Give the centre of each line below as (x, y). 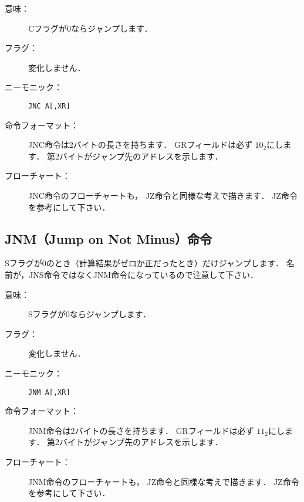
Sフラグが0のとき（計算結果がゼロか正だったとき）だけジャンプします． (144, 263)
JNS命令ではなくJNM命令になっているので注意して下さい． (144, 274)
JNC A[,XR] (49, 106)
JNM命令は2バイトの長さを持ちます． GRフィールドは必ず (141, 430)
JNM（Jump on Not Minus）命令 (109, 238)
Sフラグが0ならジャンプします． (90, 314)
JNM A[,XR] (49, 392)
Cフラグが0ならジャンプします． (90, 28)
